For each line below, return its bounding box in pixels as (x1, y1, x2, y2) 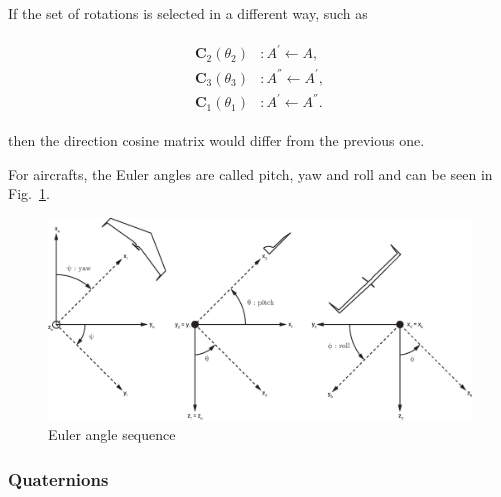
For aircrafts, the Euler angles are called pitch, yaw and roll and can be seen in (8, 163, 493, 184)
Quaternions (8, 467, 109, 491)
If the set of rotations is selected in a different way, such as (8, 3, 368, 23)
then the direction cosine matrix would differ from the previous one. (8, 130, 425, 151)
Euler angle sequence (48, 424, 176, 445)
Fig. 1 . (8, 183, 50, 204)
